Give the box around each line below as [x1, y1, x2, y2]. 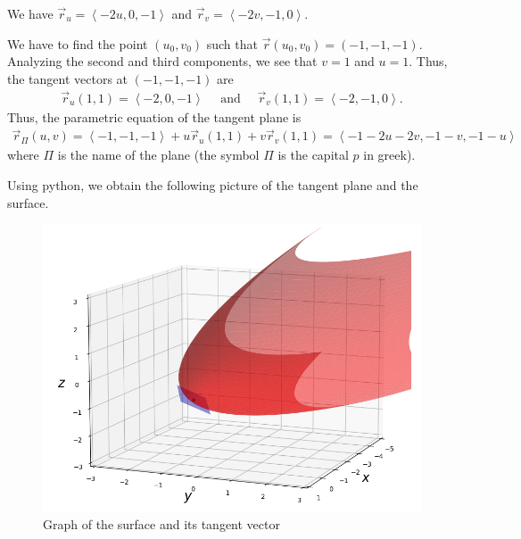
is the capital [277, 145, 349, 164]
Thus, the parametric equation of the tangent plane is [7, 107, 302, 126]
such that [206, 34, 258, 53]
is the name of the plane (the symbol [57, 145, 260, 164]
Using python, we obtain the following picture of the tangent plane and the [7, 176, 418, 195]
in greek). [363, 145, 416, 164]
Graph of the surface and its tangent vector [43, 515, 280, 534]
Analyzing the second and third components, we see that [7, 52, 318, 70]
